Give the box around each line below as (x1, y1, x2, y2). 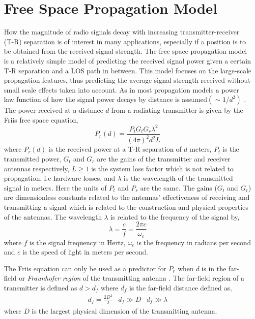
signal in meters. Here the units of (4, 182, 107, 192)
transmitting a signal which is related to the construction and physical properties (4, 201, 248, 212)
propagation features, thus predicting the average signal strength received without (4, 75, 251, 85)
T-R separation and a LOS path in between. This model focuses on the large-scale (4, 65, 252, 75)
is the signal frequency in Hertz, (29, 237, 126, 247)
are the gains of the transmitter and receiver (97, 153, 230, 163)
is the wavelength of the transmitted (123, 173, 233, 183)
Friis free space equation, (4, 114, 79, 125)
